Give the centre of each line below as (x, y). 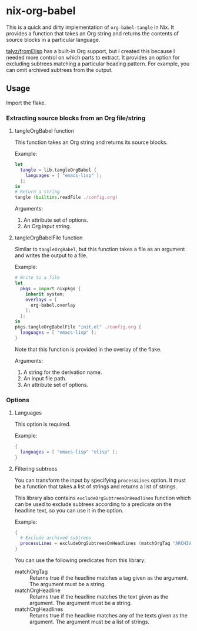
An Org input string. (47, 226)
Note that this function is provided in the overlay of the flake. (88, 349)
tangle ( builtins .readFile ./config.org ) (66, 198)
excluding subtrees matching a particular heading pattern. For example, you (98, 64)
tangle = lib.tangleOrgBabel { (59, 170)
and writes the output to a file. (51, 255)
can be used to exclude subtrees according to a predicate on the (93, 504)
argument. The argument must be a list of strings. (89, 622)
